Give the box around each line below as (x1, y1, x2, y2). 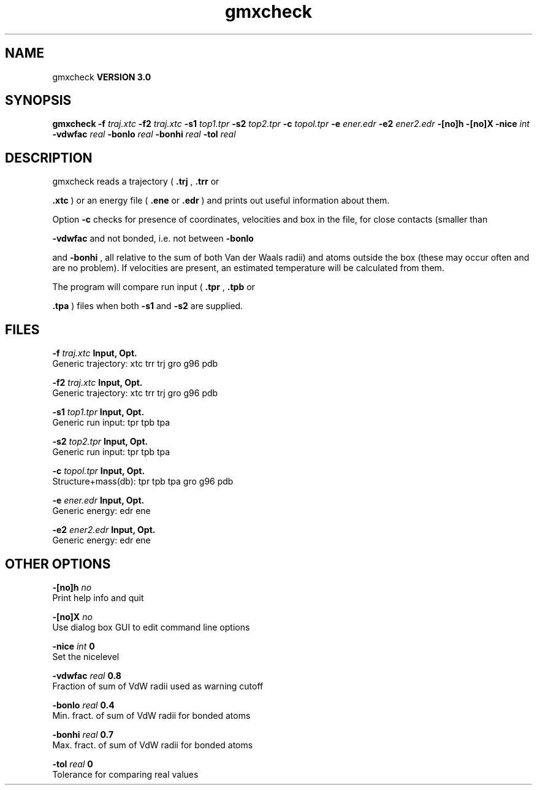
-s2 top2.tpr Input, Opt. (52, 436, 148, 447)
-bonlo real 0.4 (52, 699, 115, 710)
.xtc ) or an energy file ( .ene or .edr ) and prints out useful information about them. (52, 195, 390, 206)
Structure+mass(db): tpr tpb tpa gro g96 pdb (52, 476, 234, 487)
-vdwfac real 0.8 (52, 670, 121, 681)
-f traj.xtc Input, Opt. (52, 348, 137, 359)
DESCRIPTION (5, 150, 93, 166)
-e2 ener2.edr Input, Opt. (52, 524, 156, 535)
